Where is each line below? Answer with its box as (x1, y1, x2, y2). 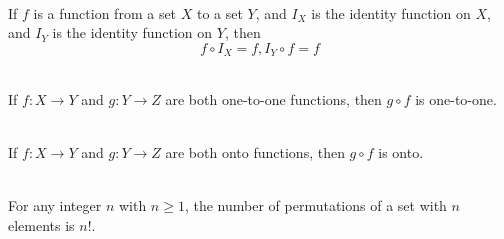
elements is (8, 214, 75, 235)
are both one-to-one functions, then (165, 88, 382, 109)
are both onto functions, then (165, 142, 345, 163)
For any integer (8, 195, 102, 216)
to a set (196, 2, 243, 23)
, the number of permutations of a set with (184, 195, 447, 216)
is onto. (378, 142, 424, 163)
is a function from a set (33, 2, 177, 23)
